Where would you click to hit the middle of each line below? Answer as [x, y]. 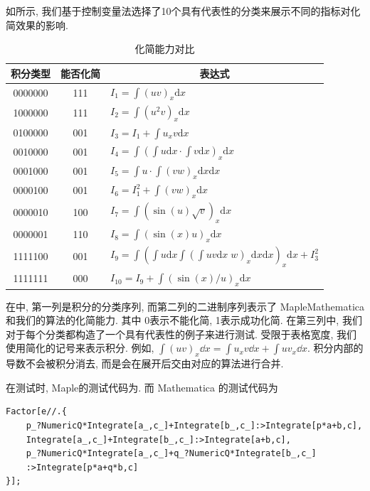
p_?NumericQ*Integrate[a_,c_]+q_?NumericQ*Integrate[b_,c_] [171, 454]
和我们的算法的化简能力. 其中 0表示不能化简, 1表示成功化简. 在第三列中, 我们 [184, 320]
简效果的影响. [37, 25]
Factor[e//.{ [36, 412]
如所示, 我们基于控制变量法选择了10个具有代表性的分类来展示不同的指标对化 [183, 11]
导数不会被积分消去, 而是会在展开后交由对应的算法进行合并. [145, 363]
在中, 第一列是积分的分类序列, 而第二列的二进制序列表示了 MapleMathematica [185, 306]
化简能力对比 [165, 49]
